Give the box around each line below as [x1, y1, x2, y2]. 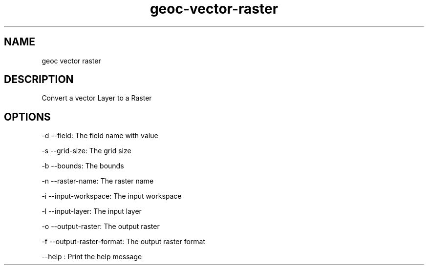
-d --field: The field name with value [42, 131, 158, 140]
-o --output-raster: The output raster [42, 222, 160, 231]
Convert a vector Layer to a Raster [42, 94, 152, 103]
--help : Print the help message [42, 252, 142, 261]
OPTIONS [4, 110, 51, 123]
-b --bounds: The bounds [42, 162, 124, 170]
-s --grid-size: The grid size [42, 146, 131, 155]
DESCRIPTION [4, 73, 74, 86]
